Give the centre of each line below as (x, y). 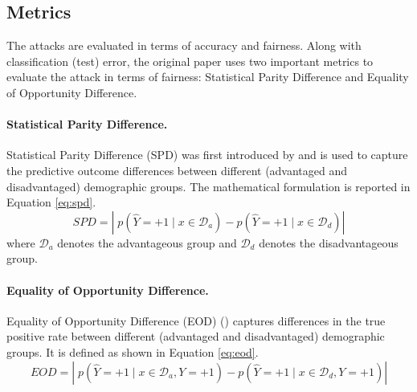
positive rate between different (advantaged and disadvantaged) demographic (196, 336)
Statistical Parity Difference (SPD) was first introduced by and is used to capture (207, 155)
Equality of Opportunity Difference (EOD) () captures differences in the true (196, 320)
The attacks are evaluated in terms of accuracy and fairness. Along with (184, 45)
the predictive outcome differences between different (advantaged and (177, 170)
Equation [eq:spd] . (51, 202)
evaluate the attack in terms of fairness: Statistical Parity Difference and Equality (208, 77)
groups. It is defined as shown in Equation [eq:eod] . (133, 351)
